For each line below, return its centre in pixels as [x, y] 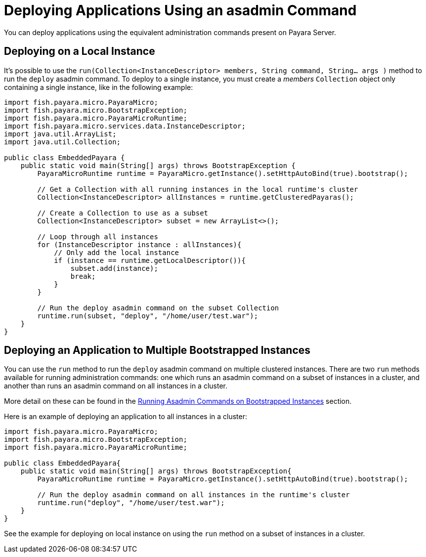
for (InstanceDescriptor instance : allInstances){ [139, 244]
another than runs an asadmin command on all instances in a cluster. [116, 386]
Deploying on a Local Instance [80, 51]
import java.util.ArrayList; [60, 134]
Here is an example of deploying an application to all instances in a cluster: [126, 417]
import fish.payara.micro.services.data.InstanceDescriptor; [125, 126]
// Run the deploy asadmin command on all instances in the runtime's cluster [193, 495]
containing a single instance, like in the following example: [99, 87]
